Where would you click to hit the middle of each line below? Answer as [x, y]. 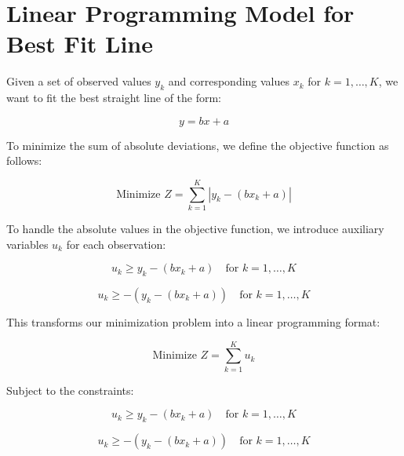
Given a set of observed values [79, 81]
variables [27, 244]
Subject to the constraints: [70, 390]
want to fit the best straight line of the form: [114, 98]
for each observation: [116, 244]
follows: [24, 161]
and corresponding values [229, 81]
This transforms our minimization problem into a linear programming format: [193, 322]
